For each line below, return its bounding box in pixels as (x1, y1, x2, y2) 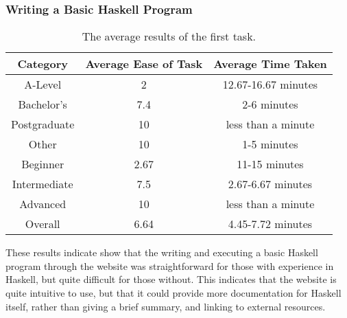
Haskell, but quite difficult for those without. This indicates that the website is (5, 272, 337, 286)
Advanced (19, 196, 67, 212)
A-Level (24, 76, 62, 93)
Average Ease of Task (85, 56, 203, 72)
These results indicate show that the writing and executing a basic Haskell (5, 245, 318, 260)
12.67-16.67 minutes (222, 76, 318, 93)
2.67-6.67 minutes (228, 176, 313, 192)
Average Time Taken (213, 56, 327, 72)
